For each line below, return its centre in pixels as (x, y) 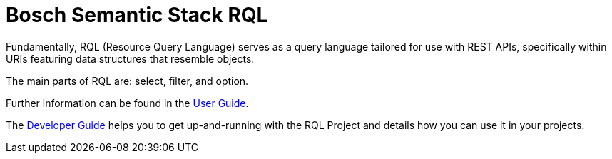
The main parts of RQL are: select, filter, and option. (127, 81)
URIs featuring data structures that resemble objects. (130, 58)
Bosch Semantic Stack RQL (137, 15)
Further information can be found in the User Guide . (127, 103)
